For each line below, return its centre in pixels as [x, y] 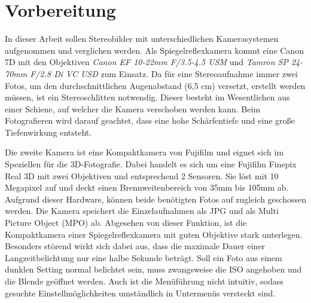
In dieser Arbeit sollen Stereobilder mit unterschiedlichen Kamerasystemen [142, 39]
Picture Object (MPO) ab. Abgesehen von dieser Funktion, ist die [126, 223]
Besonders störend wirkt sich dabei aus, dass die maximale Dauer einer [135, 246]
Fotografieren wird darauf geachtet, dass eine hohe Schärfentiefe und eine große [150, 120]
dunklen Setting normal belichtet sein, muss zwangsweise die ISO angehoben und [153, 269]
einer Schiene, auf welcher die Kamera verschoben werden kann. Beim [133, 108]
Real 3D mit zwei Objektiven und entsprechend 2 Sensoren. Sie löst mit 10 [142, 175]
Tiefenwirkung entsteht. [48, 132]
